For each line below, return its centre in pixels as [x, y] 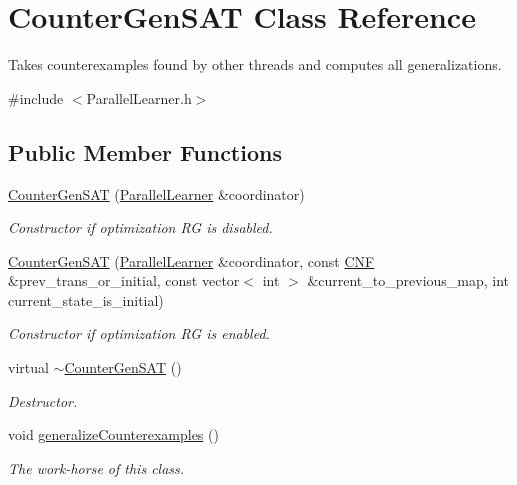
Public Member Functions [145, 151]
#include [36, 97]
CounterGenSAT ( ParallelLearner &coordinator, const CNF [191, 260]
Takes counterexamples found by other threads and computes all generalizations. [255, 64]
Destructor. [43, 400]
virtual [28, 367]
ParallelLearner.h [139, 97]
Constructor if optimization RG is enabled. [139, 333]
